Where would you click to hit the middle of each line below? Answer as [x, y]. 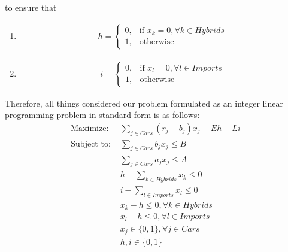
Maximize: [90, 128]
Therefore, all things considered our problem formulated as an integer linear [144, 103]
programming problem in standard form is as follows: [102, 115]
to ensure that [31, 7]
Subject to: [91, 144]
